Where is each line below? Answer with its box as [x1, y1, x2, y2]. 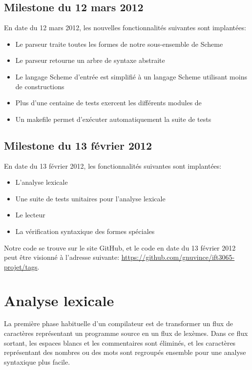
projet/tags [4, 261, 38, 272]
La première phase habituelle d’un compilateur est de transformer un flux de [4, 318, 233, 329]
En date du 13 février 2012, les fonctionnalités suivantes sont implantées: [4, 160, 222, 171]
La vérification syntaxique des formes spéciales [15, 226, 155, 236]
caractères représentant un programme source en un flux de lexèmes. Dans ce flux [4, 328, 248, 338]
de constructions [15, 81, 64, 91]
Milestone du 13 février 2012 [4, 137, 152, 153]
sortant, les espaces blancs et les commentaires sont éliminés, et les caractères [4, 337, 236, 348]
